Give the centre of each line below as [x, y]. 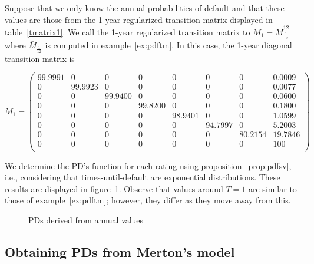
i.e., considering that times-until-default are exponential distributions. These [143, 177]
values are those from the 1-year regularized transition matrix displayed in [139, 19]
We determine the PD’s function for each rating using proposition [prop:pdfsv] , [148, 165]
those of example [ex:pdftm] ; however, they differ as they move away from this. [148, 200]
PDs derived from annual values [86, 220]
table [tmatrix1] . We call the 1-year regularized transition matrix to [128, 32]
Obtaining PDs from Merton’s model [120, 252]
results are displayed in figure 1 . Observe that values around [114, 188]
